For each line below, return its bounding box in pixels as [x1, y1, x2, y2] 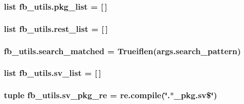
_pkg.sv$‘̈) [174, 89, 217, 101]
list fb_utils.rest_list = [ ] [4, 22, 108, 34]
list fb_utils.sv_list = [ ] [4, 67, 101, 79]
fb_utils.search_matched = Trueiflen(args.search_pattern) [4, 45, 241, 57]
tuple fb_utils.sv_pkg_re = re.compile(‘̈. [4, 89, 170, 101]
